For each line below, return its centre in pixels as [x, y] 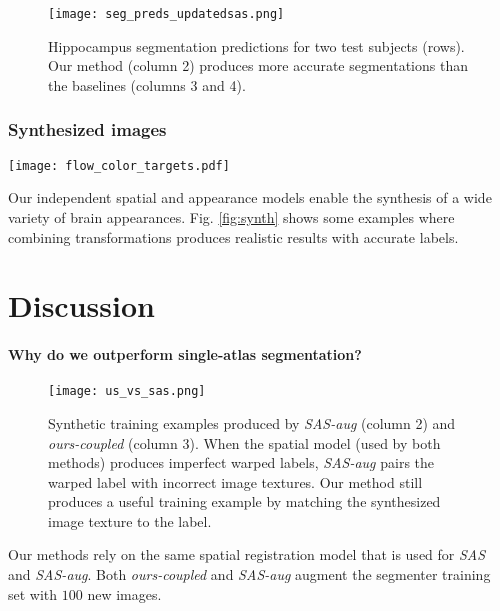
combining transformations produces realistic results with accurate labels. [233, 236]
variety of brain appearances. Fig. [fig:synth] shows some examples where [231, 216]
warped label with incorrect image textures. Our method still [235, 481]
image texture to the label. [130, 520]
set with [33, 593]
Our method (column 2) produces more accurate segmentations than [258, 65]
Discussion [81, 305]
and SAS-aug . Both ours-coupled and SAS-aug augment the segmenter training [249, 574]
